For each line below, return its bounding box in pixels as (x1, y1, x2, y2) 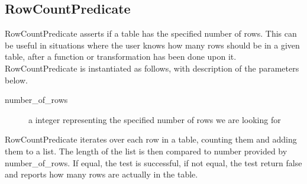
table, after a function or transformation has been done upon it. (5, 50, 237, 63)
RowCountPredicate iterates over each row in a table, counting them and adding (5, 133, 297, 146)
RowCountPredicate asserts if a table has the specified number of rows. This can (5, 27, 297, 40)
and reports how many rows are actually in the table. (5, 168, 198, 180)
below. (5, 73, 28, 86)
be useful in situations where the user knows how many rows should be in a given (5, 38, 300, 51)
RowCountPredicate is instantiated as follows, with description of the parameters (5, 62, 299, 74)
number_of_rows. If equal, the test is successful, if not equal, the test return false (5, 156, 302, 169)
